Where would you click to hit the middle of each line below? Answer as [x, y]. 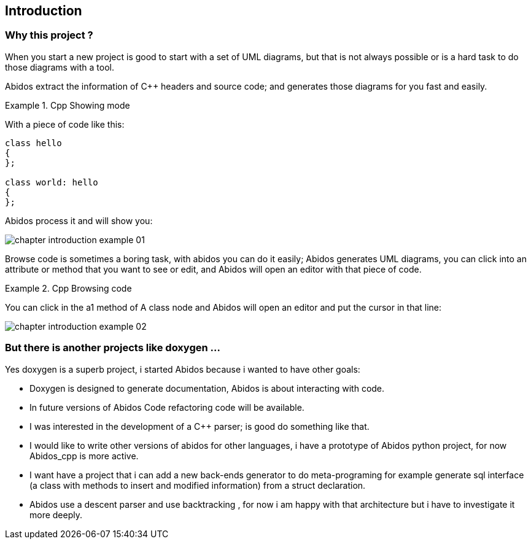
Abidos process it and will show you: [79, 220]
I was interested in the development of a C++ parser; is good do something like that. [200, 426]
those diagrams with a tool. [60, 67]
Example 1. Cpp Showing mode [68, 105]
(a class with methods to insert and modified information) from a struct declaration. [198, 485]
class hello [33, 143]
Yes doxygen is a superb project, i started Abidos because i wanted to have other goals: [183, 369]
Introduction [44, 11]
